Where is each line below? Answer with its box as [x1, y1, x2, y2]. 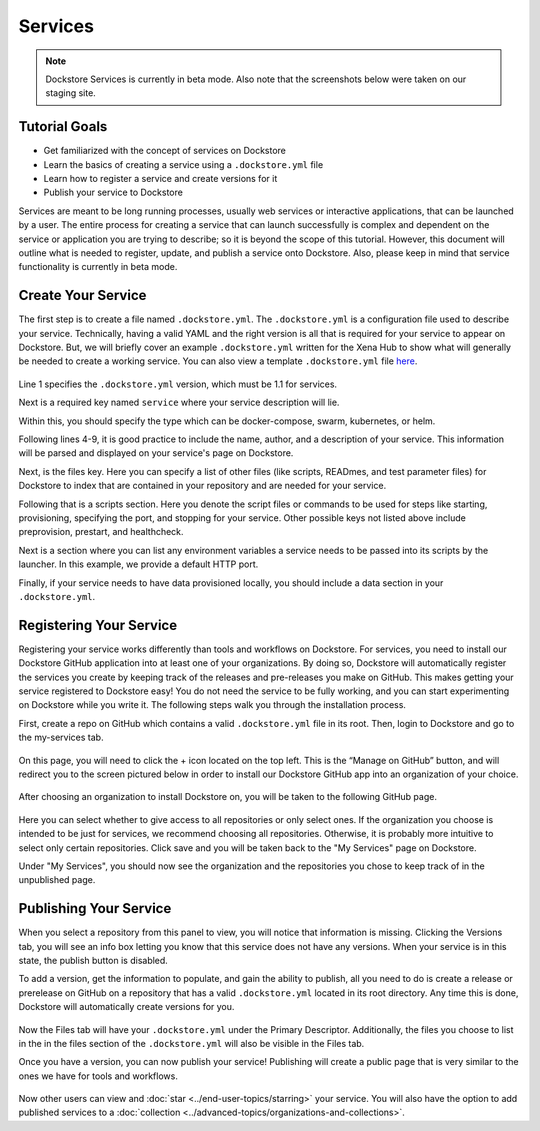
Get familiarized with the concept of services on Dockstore [43, 145, 287, 157]
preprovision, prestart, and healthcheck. [18, 526, 184, 538]
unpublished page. [18, 874, 96, 886]
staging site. [45, 87, 97, 99]
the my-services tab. [18, 731, 104, 744]
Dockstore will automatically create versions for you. [18, 1001, 235, 1013]
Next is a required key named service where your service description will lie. [18, 396, 340, 409]
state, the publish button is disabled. [18, 954, 169, 966]
